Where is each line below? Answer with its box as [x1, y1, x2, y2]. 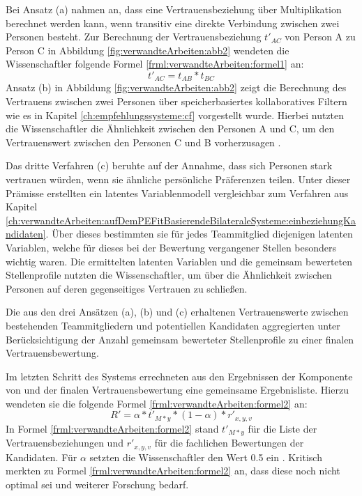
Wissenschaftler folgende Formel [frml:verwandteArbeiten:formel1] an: [6, 56, 304, 71]
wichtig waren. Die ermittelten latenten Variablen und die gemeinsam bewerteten [6, 254, 353, 268]
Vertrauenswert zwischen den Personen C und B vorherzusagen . [6, 134, 281, 149]
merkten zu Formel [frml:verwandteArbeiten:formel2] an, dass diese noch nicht [6, 463, 340, 478]
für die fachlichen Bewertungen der [154, 435, 304, 450]
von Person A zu [285, 29, 356, 44]
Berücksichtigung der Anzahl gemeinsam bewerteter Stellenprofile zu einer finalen [6, 332, 354, 346]
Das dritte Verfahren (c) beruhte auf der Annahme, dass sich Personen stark [6, 158, 333, 173]
